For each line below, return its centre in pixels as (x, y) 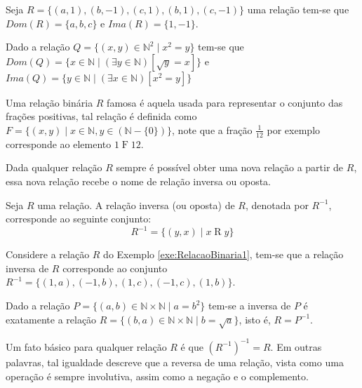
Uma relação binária (49, 102)
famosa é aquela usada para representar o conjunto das (225, 102)
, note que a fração (212, 129)
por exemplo (294, 129)
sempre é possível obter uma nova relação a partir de (230, 167)
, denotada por (277, 205)
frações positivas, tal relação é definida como (101, 116)
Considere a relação (48, 254)
